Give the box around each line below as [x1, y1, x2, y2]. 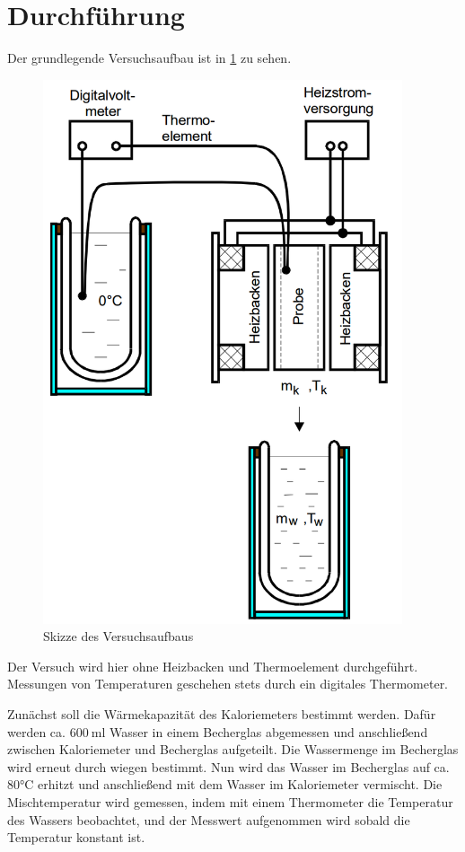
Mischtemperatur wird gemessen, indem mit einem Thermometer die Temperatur [7, 792, 453, 811]
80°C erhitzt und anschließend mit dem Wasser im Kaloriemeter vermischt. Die [7, 775, 443, 794]
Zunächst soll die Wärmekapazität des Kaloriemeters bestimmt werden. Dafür [7, 705, 436, 723]
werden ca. [7, 722, 66, 741]
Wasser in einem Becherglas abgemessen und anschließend [109, 722, 428, 741]
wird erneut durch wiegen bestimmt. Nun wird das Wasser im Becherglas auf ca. [7, 757, 450, 776]
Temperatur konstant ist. [7, 828, 145, 847]
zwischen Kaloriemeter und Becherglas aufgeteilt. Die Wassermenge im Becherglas [7, 740, 459, 759]
